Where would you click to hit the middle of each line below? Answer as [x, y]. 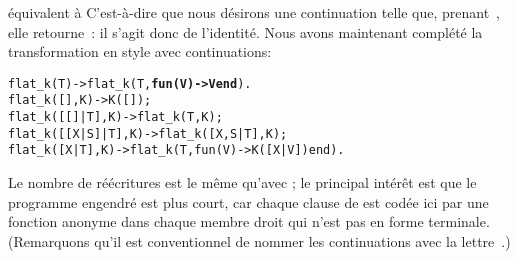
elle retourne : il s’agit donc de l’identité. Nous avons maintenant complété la [245, 31]
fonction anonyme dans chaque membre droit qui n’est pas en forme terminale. [249, 221]
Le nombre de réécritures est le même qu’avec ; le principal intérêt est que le [242, 182]
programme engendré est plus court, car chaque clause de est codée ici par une [248, 201]
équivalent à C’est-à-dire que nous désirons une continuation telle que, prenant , [254, 12]
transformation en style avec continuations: [140, 51]
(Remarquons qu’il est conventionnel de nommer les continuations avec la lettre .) [259, 240]
